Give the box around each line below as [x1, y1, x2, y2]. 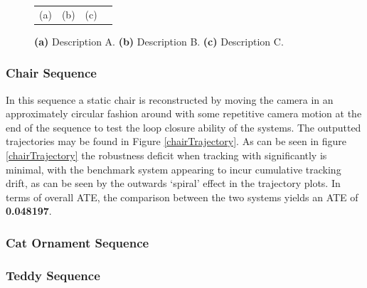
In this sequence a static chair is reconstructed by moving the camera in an [6, 92, 334, 107]
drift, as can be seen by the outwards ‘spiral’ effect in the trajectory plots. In [6, 176, 341, 191]
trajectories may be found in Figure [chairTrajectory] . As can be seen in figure [6, 134, 347, 149]
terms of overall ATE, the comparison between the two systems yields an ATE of [6, 189, 358, 204]
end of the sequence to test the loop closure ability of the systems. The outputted [6, 119, 361, 134]
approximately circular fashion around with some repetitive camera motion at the [6, 106, 362, 121]
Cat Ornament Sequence [6, 233, 149, 251]
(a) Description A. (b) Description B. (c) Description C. [34, 33, 284, 48]
